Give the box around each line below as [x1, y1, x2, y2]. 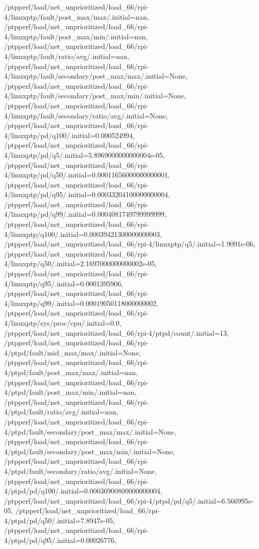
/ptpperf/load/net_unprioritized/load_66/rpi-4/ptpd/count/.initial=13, [4, 327, 229, 338]
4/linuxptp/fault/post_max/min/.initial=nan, [4, 31, 148, 41]
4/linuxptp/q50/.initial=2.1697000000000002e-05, [4, 258, 157, 269]
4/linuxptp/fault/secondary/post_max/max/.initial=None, [4, 71, 187, 81]
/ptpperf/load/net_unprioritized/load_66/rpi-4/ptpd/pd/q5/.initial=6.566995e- [4, 495, 254, 506]
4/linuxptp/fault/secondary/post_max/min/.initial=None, [4, 90, 186, 101]
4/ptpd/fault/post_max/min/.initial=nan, [4, 387, 137, 397]
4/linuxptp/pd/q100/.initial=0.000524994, [4, 130, 135, 140]
